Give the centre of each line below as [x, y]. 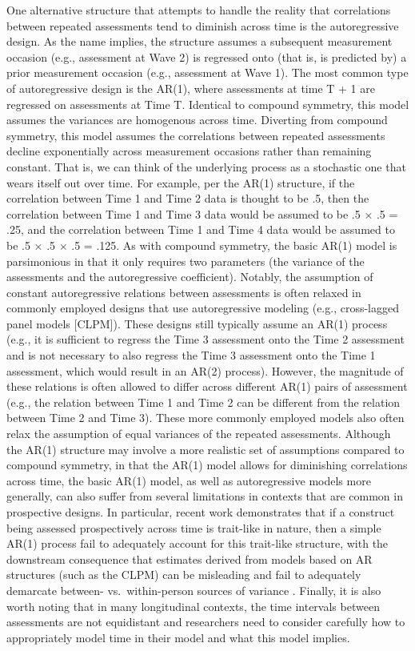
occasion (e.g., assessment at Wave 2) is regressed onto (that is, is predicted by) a [207, 56]
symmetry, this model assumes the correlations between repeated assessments [196, 135]
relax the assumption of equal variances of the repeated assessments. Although [199, 434]
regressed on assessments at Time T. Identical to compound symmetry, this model [208, 104]
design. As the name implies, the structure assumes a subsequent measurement [200, 41]
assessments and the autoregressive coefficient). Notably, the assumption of [190, 277]
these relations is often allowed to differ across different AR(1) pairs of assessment [207, 386]
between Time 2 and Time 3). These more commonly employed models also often [206, 418]
